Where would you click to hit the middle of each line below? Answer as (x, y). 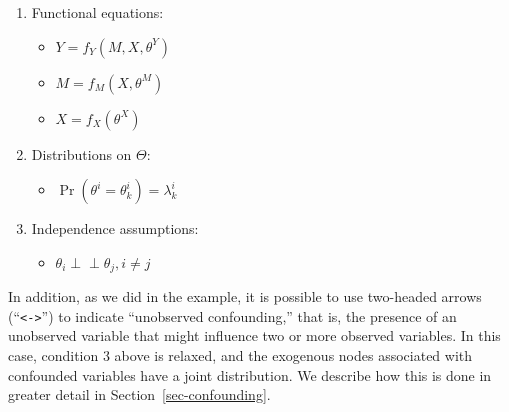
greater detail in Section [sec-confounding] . (139, 394)
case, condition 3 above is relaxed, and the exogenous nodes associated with (240, 355)
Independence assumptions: (115, 228)
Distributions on (81, 153)
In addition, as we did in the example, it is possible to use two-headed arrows (245, 296)
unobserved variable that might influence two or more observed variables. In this (254, 335)
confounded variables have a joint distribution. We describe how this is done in (250, 374)
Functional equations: (97, 12)
